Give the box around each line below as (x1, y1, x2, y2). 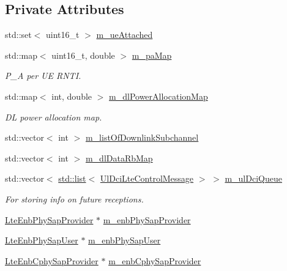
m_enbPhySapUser (88, 234, 161, 247)
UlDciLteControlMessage (100, 172, 194, 185)
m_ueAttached (96, 28, 153, 41)
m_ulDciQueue (225, 172, 282, 185)
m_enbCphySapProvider (108, 254, 201, 267)
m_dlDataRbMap (85, 151, 153, 164)
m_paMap (132, 48, 172, 61)
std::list (58, 172, 86, 185)
